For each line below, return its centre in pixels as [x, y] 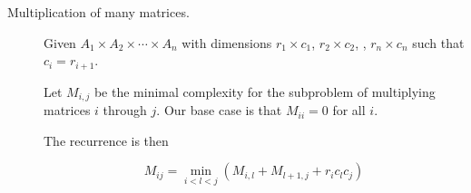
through [125, 110]
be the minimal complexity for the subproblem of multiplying [265, 91]
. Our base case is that [219, 110]
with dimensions [227, 42]
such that [438, 42]
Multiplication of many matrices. [98, 12]
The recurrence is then [106, 140]
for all [349, 110]
